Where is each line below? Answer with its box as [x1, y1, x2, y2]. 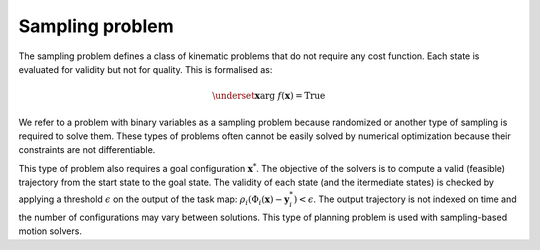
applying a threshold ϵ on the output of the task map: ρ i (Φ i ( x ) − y [18, 193, 290, 208]
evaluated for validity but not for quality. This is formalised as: [18, 63, 273, 75]
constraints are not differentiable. [18, 144, 156, 156]
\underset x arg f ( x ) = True [211, 90, 326, 102]
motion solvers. [18, 225, 82, 237]
